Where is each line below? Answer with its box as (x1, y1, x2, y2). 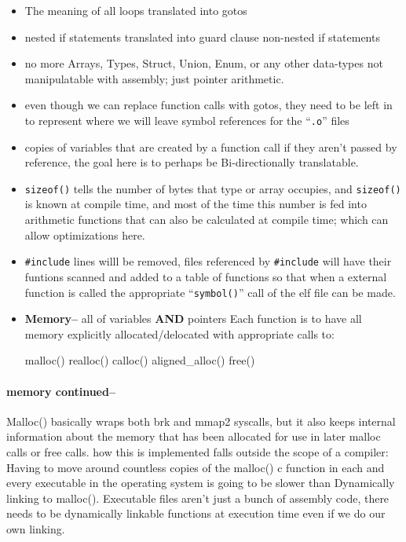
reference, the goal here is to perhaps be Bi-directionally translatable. (24, 154, 359, 170)
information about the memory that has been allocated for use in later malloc (6, 428, 381, 445)
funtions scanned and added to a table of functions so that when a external (24, 268, 387, 284)
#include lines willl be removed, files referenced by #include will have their (24, 253, 392, 269)
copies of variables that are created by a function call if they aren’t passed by (24, 138, 397, 155)
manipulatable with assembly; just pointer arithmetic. (24, 70, 284, 86)
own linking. (6, 520, 65, 537)
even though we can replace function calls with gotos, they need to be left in (24, 97, 393, 113)
